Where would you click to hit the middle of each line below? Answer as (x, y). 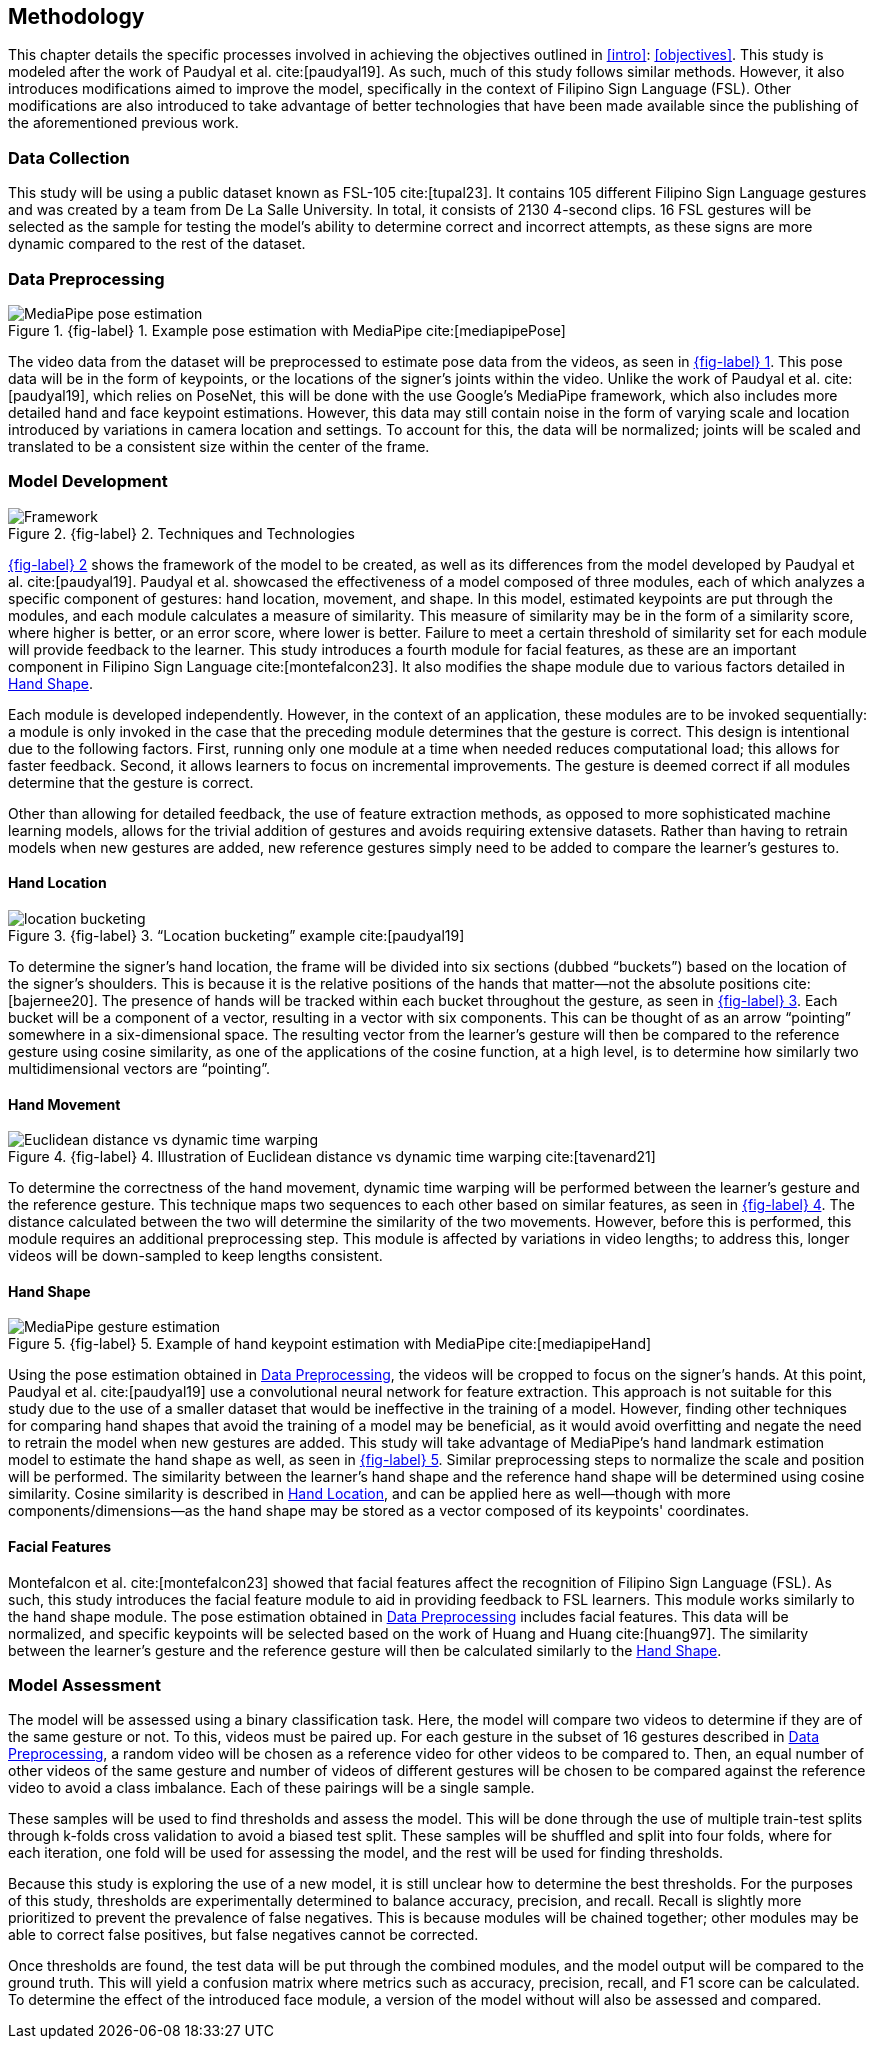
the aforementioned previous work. (123, 123)
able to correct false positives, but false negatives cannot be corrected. (243, 1935)
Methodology (76, 16)
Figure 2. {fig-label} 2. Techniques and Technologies (181, 533)
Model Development (88, 481)
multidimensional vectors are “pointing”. (139, 1068)
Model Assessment (84, 1684)
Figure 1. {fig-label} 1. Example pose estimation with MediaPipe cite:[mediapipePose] (287, 330)
